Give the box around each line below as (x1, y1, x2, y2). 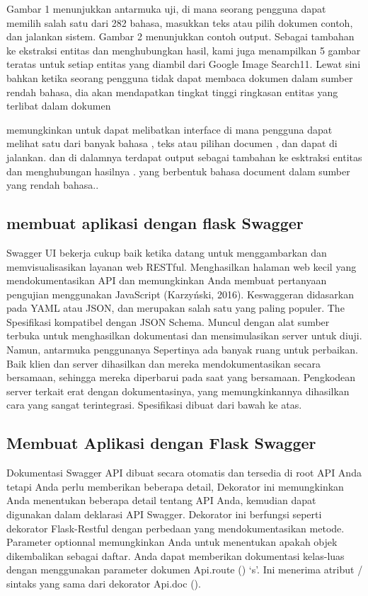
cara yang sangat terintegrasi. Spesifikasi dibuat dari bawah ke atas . (6, 397, 302, 412)
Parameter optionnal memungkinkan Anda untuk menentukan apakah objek (6, 534, 338, 549)
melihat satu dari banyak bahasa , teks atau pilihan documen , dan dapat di (6, 136, 338, 151)
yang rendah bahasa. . (6, 177, 99, 192)
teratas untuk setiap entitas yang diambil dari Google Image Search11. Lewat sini (6, 57, 361, 71)
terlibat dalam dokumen (6, 98, 111, 113)
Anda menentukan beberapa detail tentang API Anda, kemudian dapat (6, 493, 316, 508)
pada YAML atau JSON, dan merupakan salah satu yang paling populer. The (6, 300, 345, 315)
